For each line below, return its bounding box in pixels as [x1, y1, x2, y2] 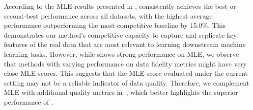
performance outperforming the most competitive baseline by [4, 20, 188, 30]
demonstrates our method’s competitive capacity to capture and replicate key [4, 29, 237, 40]
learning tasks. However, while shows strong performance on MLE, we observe [4, 48, 239, 59]
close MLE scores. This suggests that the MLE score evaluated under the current [4, 68, 248, 78]
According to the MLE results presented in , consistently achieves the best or [4, 1, 236, 11]
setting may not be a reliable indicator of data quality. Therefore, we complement [4, 77, 250, 88]
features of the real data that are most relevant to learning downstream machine [4, 39, 246, 49]
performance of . [4, 96, 54, 107]
